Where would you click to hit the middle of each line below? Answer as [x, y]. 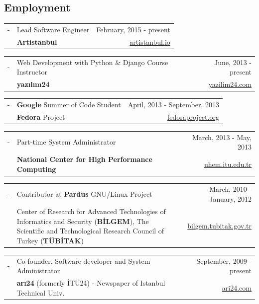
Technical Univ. [41, 292]
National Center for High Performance [84, 159]
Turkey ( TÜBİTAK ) [50, 240]
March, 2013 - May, [222, 137]
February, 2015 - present [133, 29]
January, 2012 [230, 199]
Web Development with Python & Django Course [92, 62]
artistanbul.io [150, 41]
